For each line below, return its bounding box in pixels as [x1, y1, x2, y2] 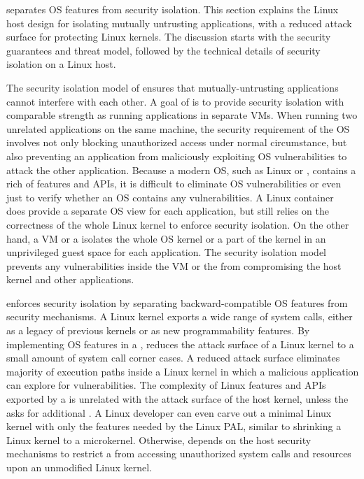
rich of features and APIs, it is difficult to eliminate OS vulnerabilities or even [6, 176, 342, 191]
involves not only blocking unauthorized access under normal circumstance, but [6, 135, 347, 150]
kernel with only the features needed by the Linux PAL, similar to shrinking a [6, 419, 342, 434]
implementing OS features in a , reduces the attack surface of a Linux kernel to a [6, 336, 354, 351]
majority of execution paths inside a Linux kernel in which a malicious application [6, 364, 359, 378]
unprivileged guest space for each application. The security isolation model [6, 245, 326, 259]
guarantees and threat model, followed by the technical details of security [6, 43, 321, 57]
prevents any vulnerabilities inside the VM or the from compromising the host [6, 258, 342, 273]
